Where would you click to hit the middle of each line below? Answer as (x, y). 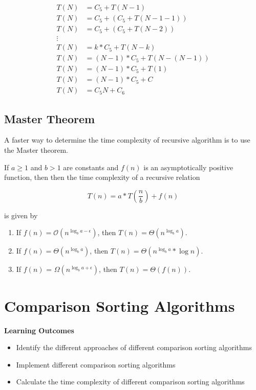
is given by (21, 215)
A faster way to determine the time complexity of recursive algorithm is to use (127, 140)
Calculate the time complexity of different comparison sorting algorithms (130, 382)
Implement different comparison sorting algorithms (96, 364)
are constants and (91, 167)
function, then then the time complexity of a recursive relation (102, 177)
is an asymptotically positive (188, 167)
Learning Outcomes (39, 330)
